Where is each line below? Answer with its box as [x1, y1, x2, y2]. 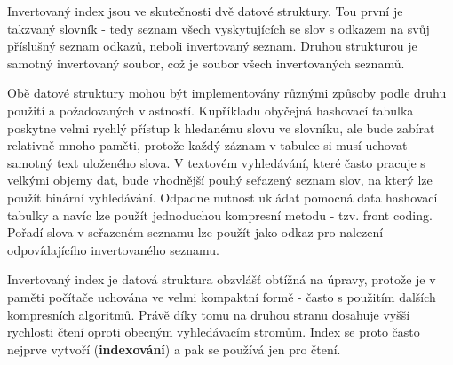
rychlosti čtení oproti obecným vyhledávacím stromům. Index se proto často [7, 322, 420, 341]
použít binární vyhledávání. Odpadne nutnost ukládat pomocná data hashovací [7, 187, 438, 206]
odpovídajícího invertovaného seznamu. [7, 240, 219, 258]
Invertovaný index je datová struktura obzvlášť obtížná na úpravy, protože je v [7, 270, 436, 289]
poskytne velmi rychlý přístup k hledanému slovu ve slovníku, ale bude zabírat [7, 118, 435, 137]
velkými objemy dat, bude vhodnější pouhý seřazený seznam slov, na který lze [7, 171, 433, 189]
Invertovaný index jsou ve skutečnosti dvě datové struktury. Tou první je [7, 2, 403, 20]
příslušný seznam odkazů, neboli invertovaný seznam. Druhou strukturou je [7, 36, 417, 55]
